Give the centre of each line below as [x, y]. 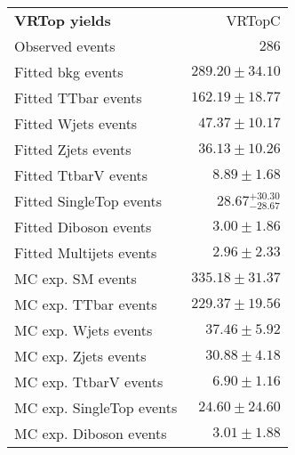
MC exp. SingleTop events [96, 407]
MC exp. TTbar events [86, 304]
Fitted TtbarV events [81, 175]
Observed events [65, 46]
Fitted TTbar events [78, 97]
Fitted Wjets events [76, 123]
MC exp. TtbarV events [89, 382]
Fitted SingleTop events [88, 201]
